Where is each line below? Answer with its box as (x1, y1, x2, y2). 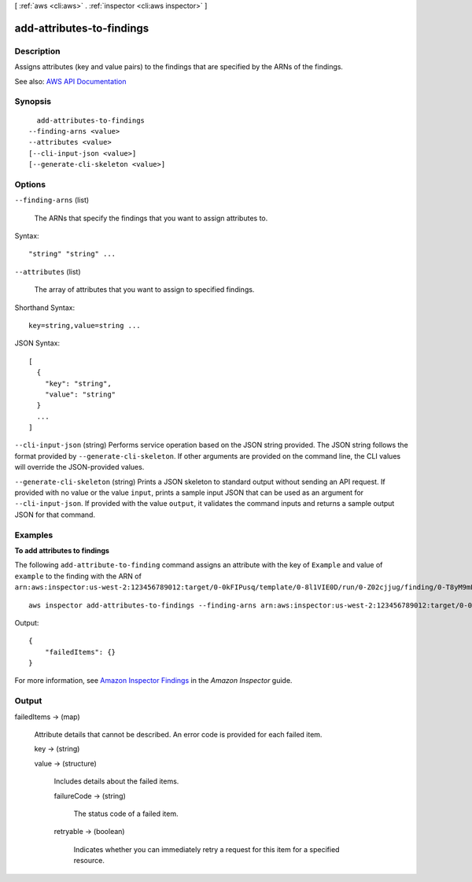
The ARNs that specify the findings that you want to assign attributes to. (34, 213, 268, 223)
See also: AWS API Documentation (14, 76, 127, 86)
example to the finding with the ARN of (14, 571, 142, 581)
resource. (73, 856, 105, 865)
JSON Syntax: (14, 338, 61, 348)
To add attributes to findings (14, 545, 110, 555)
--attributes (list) (14, 267, 82, 276)
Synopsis (14, 96, 51, 107)
